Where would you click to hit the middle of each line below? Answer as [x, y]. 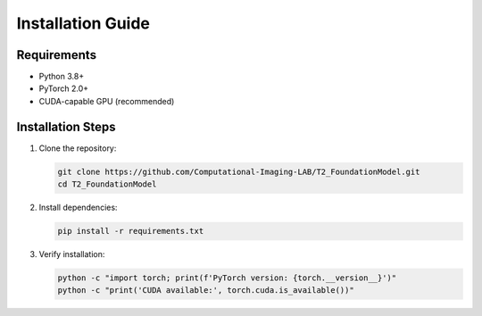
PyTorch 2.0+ [64, 88]
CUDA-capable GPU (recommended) [107, 101]
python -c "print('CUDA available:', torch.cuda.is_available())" [206, 291]
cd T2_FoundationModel [107, 184]
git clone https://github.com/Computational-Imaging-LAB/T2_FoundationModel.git [239, 171]
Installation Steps [66, 126]
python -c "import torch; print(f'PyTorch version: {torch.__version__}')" [227, 278]
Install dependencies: [78, 208]
